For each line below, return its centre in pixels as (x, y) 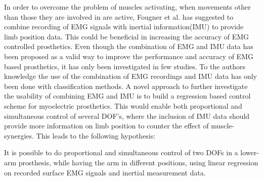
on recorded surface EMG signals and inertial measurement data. (105, 172)
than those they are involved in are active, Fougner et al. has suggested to (119, 16)
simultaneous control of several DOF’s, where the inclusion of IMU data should (127, 116)
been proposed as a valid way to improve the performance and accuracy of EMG (129, 56)
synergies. (19, 135)
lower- (250, 152)
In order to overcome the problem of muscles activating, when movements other (127, 7)
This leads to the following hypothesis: (96, 135)
